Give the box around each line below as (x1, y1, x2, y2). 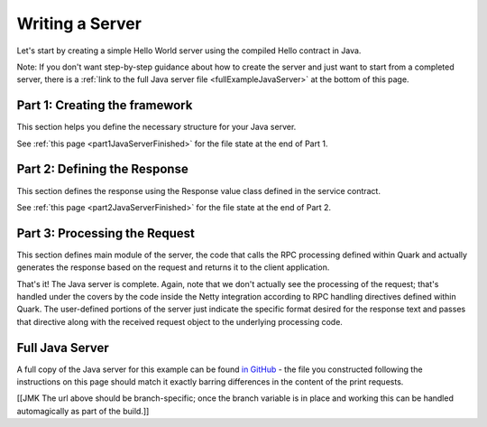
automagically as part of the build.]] (16, 405, 150, 416)
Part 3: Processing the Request (16, 226, 196, 241)
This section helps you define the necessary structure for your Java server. (16, 122, 297, 133)
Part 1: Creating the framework (16, 97, 193, 113)
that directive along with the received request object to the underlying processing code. (16, 316, 343, 327)
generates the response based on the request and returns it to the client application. (16, 262, 330, 273)
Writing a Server (16, 14, 142, 33)
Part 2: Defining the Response (16, 162, 188, 177)
